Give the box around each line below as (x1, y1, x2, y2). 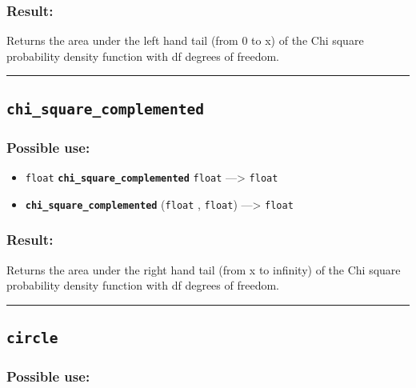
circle (6, 330, 58, 347)
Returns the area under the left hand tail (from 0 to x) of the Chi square (6, 32, 364, 49)
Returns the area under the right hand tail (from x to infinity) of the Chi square (6, 261, 401, 278)
